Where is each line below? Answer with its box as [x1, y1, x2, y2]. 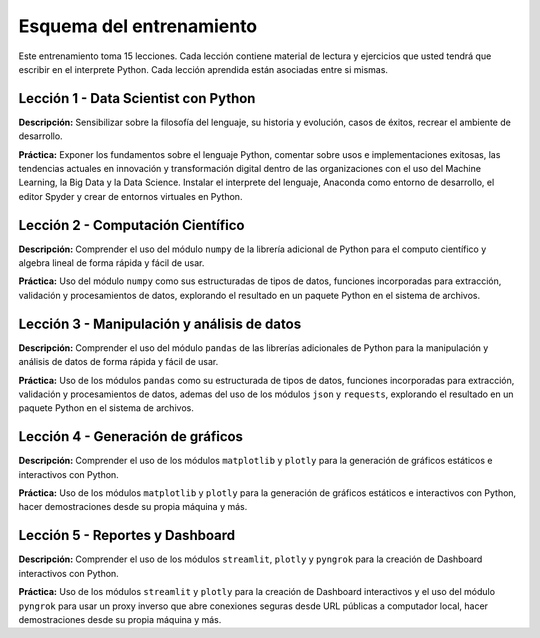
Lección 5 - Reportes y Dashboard [18, 527, 235, 544]
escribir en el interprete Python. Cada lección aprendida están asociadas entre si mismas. [18, 63, 389, 75]
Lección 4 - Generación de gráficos [18, 428, 244, 445]
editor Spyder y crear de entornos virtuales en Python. [18, 190, 243, 202]
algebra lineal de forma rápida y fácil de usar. [18, 257, 205, 269]
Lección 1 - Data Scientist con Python [18, 90, 256, 107]
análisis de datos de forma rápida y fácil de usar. [18, 356, 219, 368]
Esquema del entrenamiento [18, 15, 258, 37]
